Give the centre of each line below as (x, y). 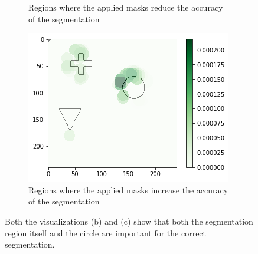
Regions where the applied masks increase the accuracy (128, 189)
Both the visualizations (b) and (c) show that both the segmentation (129, 221)
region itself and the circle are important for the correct (106, 232)
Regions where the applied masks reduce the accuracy (126, 7)
